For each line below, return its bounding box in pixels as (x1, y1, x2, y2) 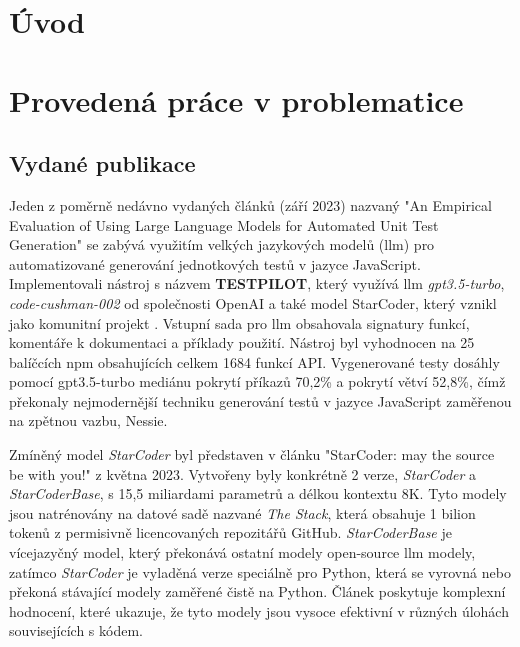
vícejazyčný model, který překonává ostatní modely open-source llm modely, (9, 542, 476, 563)
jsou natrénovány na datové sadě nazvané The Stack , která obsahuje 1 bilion (9, 502, 476, 523)
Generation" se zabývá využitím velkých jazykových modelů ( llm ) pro (9, 234, 435, 255)
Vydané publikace (9, 148, 196, 179)
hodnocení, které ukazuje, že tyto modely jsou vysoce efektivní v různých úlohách (9, 600, 509, 621)
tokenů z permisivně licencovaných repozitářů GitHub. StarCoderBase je (9, 522, 452, 543)
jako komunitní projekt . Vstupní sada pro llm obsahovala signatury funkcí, (9, 312, 470, 333)
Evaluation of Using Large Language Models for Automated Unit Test (9, 214, 439, 235)
